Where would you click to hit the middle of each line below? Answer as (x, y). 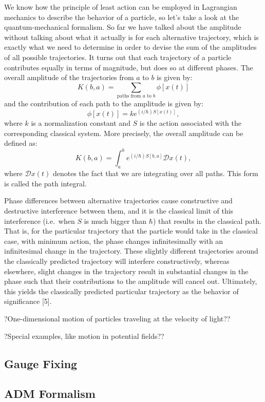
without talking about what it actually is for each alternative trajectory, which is (131, 37)
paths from (129, 96)
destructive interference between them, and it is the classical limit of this (119, 211)
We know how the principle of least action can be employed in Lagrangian (121, 7)
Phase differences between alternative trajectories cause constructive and (118, 200)
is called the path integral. (45, 183)
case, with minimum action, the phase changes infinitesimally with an (114, 241)
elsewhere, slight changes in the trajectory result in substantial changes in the (126, 271)
